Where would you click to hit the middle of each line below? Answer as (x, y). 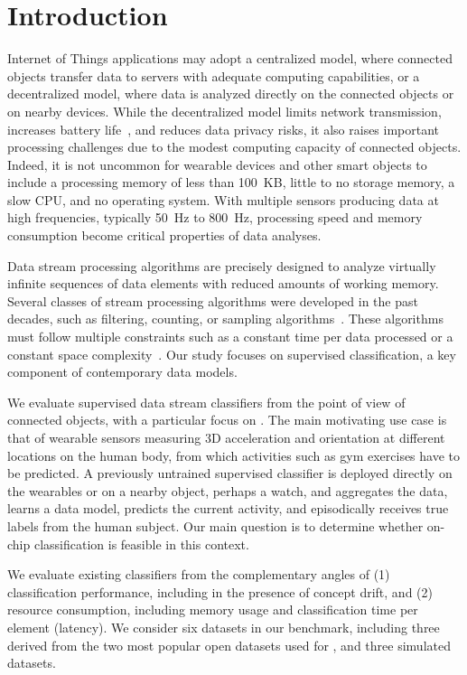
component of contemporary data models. (122, 372)
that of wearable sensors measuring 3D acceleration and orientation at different (226, 437)
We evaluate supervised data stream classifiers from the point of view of (206, 402)
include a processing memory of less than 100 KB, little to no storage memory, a (231, 182)
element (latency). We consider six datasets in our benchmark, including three (224, 627)
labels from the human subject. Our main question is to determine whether (215, 525)
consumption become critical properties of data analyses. (164, 235)
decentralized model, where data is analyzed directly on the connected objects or (231, 94)
